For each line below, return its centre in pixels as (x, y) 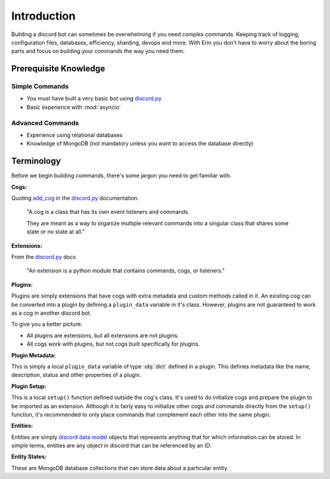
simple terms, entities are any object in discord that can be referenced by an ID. (112, 445)
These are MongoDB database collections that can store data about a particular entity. (120, 468)
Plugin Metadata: (34, 355)
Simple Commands (40, 87)
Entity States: (29, 457)
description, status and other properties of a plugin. (76, 375)
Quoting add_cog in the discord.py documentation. (75, 198)
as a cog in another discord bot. (51, 313)
